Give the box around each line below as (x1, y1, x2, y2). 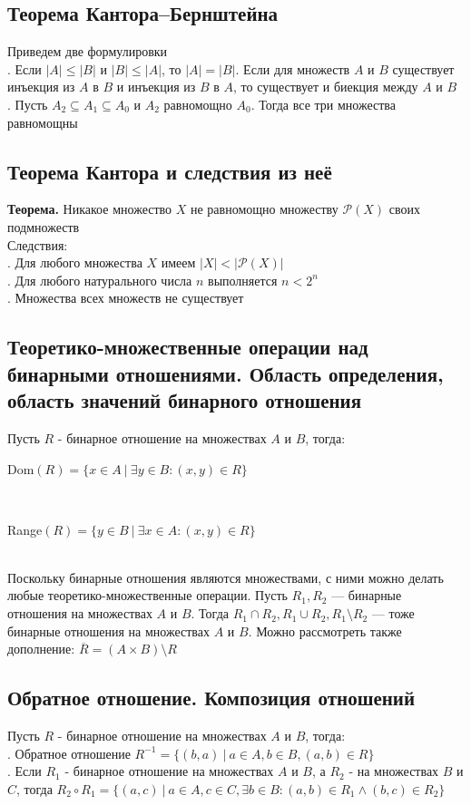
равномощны (7, 112, 78, 131)
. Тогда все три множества (250, 94, 396, 113)
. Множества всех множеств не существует (7, 288, 244, 307)
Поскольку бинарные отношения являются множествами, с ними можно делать (7, 567, 444, 587)
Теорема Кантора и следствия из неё (7, 157, 332, 185)
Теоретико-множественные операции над (7, 333, 368, 361)
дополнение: (7, 639, 75, 658)
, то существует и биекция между (233, 77, 418, 96)
